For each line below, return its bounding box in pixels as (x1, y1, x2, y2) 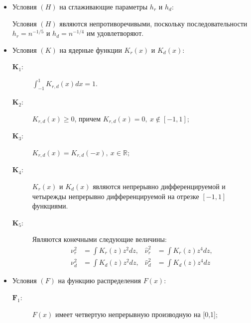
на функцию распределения (58, 275, 141, 286)
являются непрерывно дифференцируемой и (93, 181, 226, 191)
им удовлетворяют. (86, 28, 144, 38)
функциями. (32, 201, 68, 211)
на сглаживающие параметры (59, 1, 148, 11)
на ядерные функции (59, 44, 122, 55)
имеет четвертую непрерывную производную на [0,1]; (55, 309, 218, 319)
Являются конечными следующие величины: (32, 234, 167, 244)
